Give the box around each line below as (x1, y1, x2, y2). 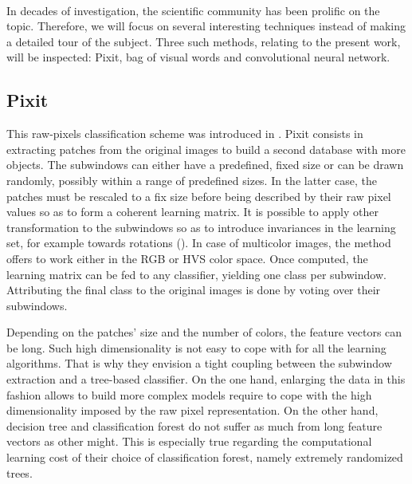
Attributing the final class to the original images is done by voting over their (6, 281, 381, 298)
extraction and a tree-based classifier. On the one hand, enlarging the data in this (6, 371, 406, 388)
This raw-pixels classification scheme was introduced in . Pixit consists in (6, 125, 363, 142)
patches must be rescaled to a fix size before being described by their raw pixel (6, 187, 391, 204)
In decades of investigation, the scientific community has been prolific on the (6, 2, 380, 18)
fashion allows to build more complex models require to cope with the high (6, 386, 372, 403)
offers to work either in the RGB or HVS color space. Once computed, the (6, 250, 368, 266)
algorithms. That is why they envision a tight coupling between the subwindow (6, 355, 392, 372)
